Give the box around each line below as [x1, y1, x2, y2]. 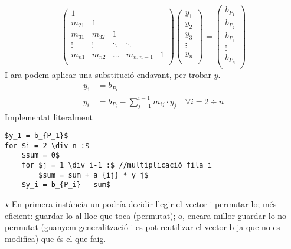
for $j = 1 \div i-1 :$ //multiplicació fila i [21, 161, 212, 170]
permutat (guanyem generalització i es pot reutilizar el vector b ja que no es [5, 221, 280, 233]
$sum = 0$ [21, 151, 60, 160]
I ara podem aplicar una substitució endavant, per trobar [5, 68, 211, 80]
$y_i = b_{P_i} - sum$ [21, 181, 110, 189]
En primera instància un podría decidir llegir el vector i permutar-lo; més [11, 198, 277, 210]
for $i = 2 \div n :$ [5, 141, 90, 150]
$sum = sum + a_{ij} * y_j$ [38, 171, 149, 179]
